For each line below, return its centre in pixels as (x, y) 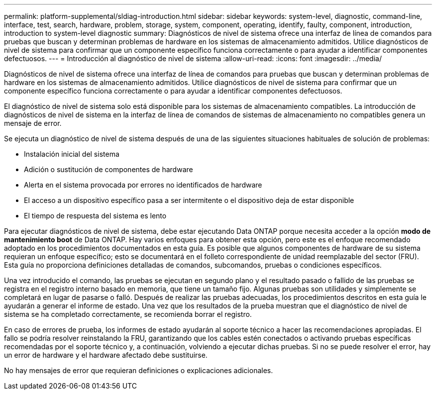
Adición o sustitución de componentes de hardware (109, 169)
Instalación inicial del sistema (72, 154)
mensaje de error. (33, 123)
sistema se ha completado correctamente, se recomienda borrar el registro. (128, 314)
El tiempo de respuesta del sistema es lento (95, 216)
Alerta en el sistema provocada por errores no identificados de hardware (143, 185)
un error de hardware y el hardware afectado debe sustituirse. (106, 355)
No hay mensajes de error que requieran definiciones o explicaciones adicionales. (139, 370)
